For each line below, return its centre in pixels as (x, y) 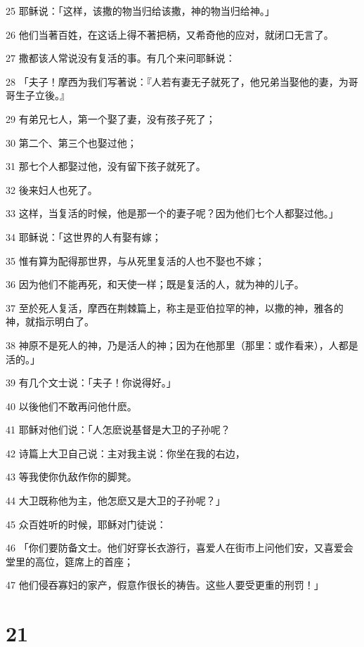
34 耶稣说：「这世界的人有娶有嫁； (84, 236)
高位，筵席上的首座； (84, 561)
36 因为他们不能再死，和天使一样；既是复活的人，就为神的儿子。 (155, 284)
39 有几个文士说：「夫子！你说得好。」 (91, 383)
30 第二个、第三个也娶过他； (71, 142)
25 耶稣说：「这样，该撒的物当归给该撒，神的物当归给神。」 (140, 11)
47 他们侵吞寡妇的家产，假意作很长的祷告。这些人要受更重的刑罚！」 (165, 585)
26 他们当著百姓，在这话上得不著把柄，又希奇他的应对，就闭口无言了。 (170, 34)
